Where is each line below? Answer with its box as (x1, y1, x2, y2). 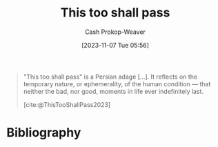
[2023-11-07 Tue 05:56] (81, 41, 149, 49)
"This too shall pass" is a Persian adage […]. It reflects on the (23, 72, 198, 81)
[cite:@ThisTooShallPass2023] (23, 100, 111, 108)
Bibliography (6, 125, 81, 141)
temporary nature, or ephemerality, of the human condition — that (23, 79, 211, 88)
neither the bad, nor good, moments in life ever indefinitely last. (23, 87, 204, 95)
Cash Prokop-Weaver (84, 28, 146, 36)
